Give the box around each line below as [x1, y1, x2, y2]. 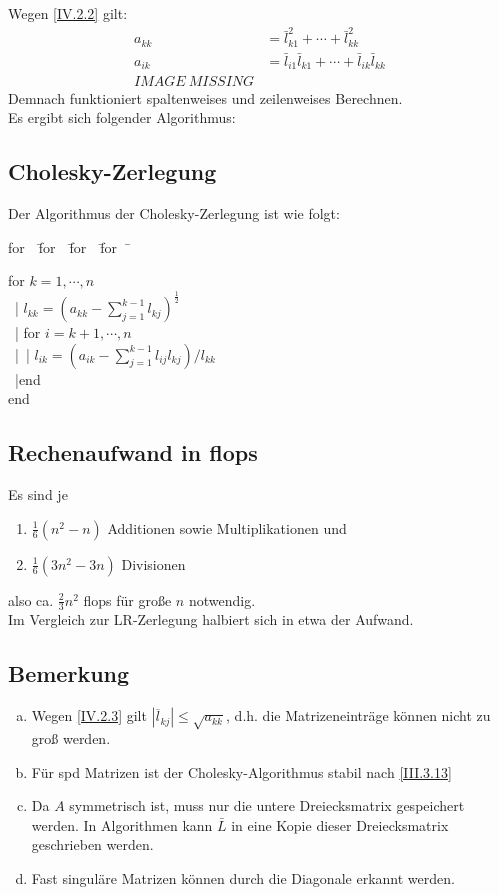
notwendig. [188, 589, 256, 610]
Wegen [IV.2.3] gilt [31, 705, 147, 726]
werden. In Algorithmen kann [31, 814, 213, 835]
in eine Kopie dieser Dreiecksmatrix [231, 814, 449, 835]
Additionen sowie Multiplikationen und [107, 517, 347, 538]
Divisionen [121, 553, 186, 574]
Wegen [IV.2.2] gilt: [8, 3, 128, 23]
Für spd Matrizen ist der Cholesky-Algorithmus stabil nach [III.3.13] [31, 761, 452, 782]
